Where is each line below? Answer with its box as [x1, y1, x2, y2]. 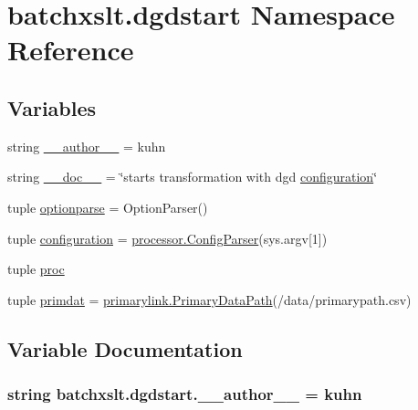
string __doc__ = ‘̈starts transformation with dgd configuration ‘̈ [7, 167, 378, 186]
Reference [7, 31, 134, 68]
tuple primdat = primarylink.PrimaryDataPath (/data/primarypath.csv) [7, 289, 412, 309]
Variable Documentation [7, 334, 243, 363]
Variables [7, 93, 97, 121]
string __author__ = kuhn [7, 136, 166, 155]
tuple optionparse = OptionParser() [7, 197, 208, 216]
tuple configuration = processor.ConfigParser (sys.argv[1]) [7, 228, 328, 247]
